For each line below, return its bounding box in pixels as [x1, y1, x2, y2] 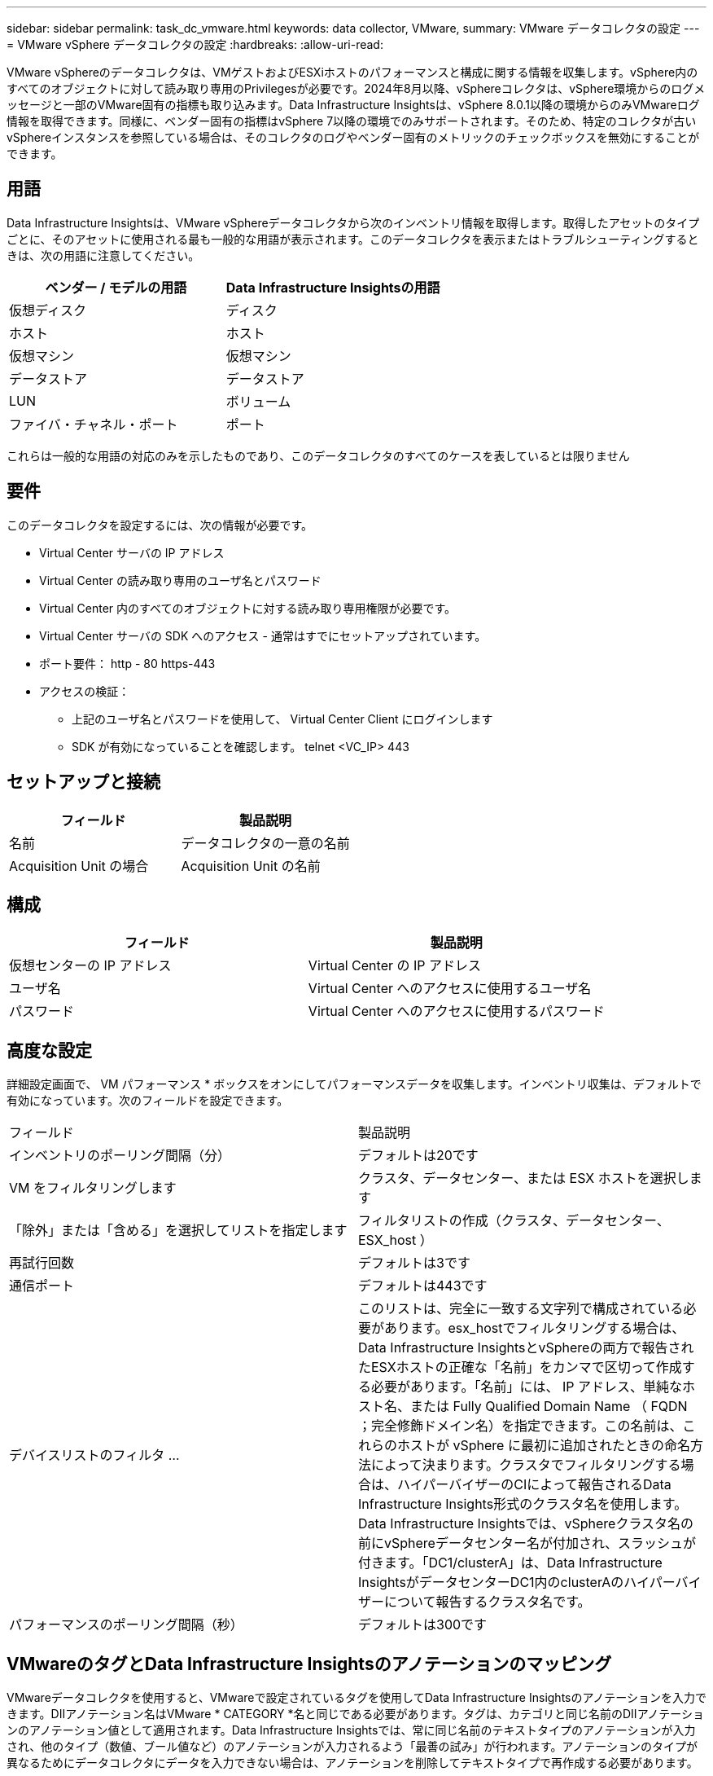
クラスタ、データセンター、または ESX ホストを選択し [358, 1170, 689, 1187]
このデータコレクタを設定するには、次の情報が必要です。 [7, 517, 313, 532]
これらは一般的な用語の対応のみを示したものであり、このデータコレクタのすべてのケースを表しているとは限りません [7, 448, 630, 463]
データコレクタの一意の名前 [181, 834, 350, 851]
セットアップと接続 [7, 772, 160, 793]
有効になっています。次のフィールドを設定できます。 [7, 1093, 289, 1108]
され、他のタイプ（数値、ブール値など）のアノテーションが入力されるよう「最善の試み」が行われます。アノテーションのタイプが [7, 1739, 698, 1754]
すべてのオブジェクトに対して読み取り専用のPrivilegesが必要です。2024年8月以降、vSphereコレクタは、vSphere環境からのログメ [7, 81, 706, 95]
